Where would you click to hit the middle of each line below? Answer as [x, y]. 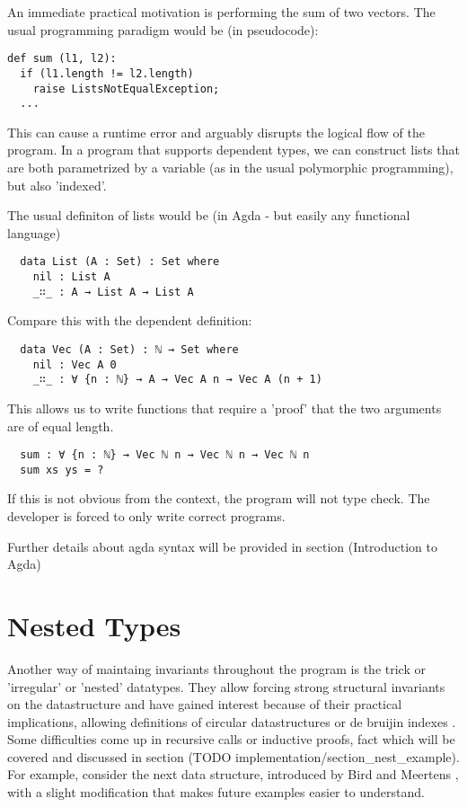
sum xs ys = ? [62, 470]
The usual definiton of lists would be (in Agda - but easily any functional [209, 215]
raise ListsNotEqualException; [126, 89]
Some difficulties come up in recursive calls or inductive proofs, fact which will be [231, 739]
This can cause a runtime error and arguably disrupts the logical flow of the [216, 132]
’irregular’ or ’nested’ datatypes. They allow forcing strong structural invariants [226, 686]
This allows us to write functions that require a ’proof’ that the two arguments [225, 408]
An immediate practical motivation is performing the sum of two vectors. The [221, 12]
